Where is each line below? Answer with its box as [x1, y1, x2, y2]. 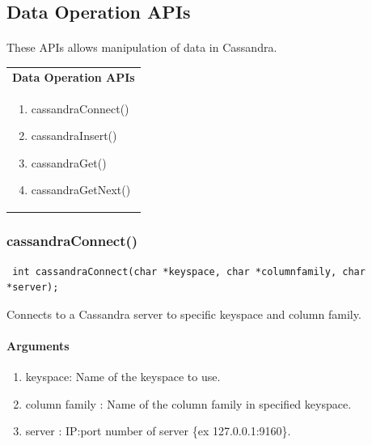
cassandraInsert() [31, 127, 117, 144]
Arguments [6, 337, 70, 354]
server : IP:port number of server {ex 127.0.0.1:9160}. [25, 422, 291, 439]
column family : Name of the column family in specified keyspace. [25, 395, 352, 412]
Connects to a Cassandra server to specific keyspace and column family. [6, 305, 361, 322]
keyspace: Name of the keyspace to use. [25, 368, 221, 385]
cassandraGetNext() [31, 181, 131, 198]
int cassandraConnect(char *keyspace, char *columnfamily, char [12, 265, 366, 278]
